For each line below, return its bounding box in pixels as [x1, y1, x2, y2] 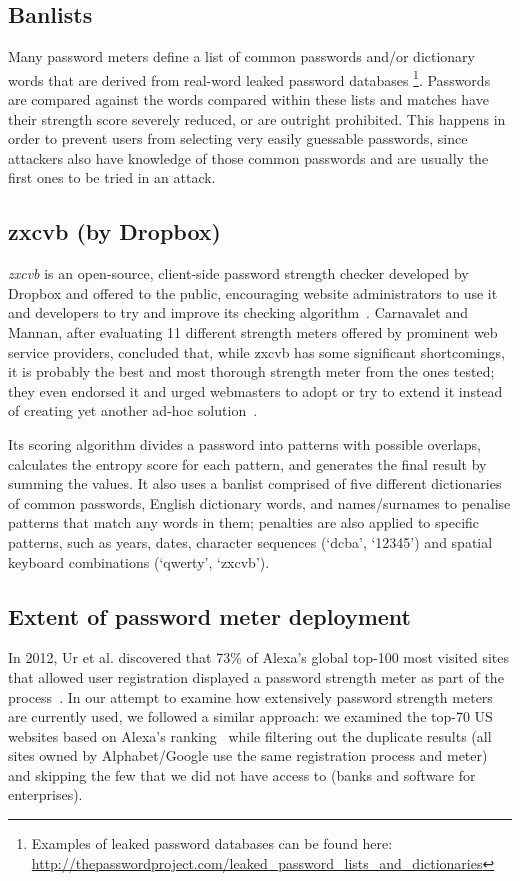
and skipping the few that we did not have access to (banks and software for [8, 764, 476, 785]
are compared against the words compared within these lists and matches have [8, 89, 489, 110]
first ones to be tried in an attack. [8, 167, 216, 188]
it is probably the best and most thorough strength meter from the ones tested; [8, 361, 495, 382]
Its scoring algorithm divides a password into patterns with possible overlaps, [8, 433, 482, 454]
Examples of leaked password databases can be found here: [31, 833, 393, 854]
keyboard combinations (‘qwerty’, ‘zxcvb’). [8, 551, 270, 572]
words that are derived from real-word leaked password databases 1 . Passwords [8, 66, 491, 90]
